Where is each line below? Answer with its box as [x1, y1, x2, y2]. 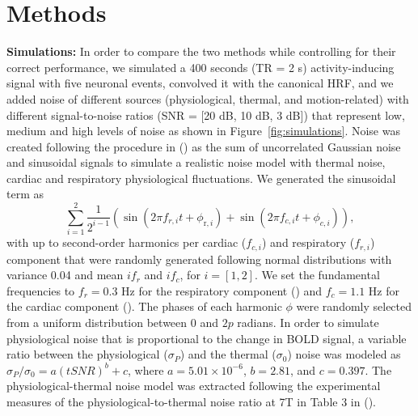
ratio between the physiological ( [6, 346, 168, 363]
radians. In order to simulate [237, 314, 379, 331]
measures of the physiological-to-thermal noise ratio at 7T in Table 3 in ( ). [6, 393, 376, 410]
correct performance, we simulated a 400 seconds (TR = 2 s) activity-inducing [6, 58, 395, 75]
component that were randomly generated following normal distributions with [6, 250, 392, 267]
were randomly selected [296, 298, 412, 315]
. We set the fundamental [254, 266, 380, 283]
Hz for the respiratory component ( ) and [121, 282, 323, 299]
